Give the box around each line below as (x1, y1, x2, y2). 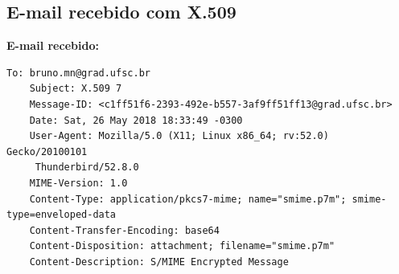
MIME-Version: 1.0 (29, 177, 128, 189)
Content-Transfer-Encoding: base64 (29, 224, 220, 236)
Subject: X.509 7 (29, 83, 122, 95)
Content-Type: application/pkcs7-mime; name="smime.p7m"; (29, 193, 347, 205)
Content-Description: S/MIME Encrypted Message (29, 256, 289, 268)
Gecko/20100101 (6, 145, 88, 157)
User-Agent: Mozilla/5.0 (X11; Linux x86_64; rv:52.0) (29, 130, 329, 142)
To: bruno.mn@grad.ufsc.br (6, 67, 150, 79)
